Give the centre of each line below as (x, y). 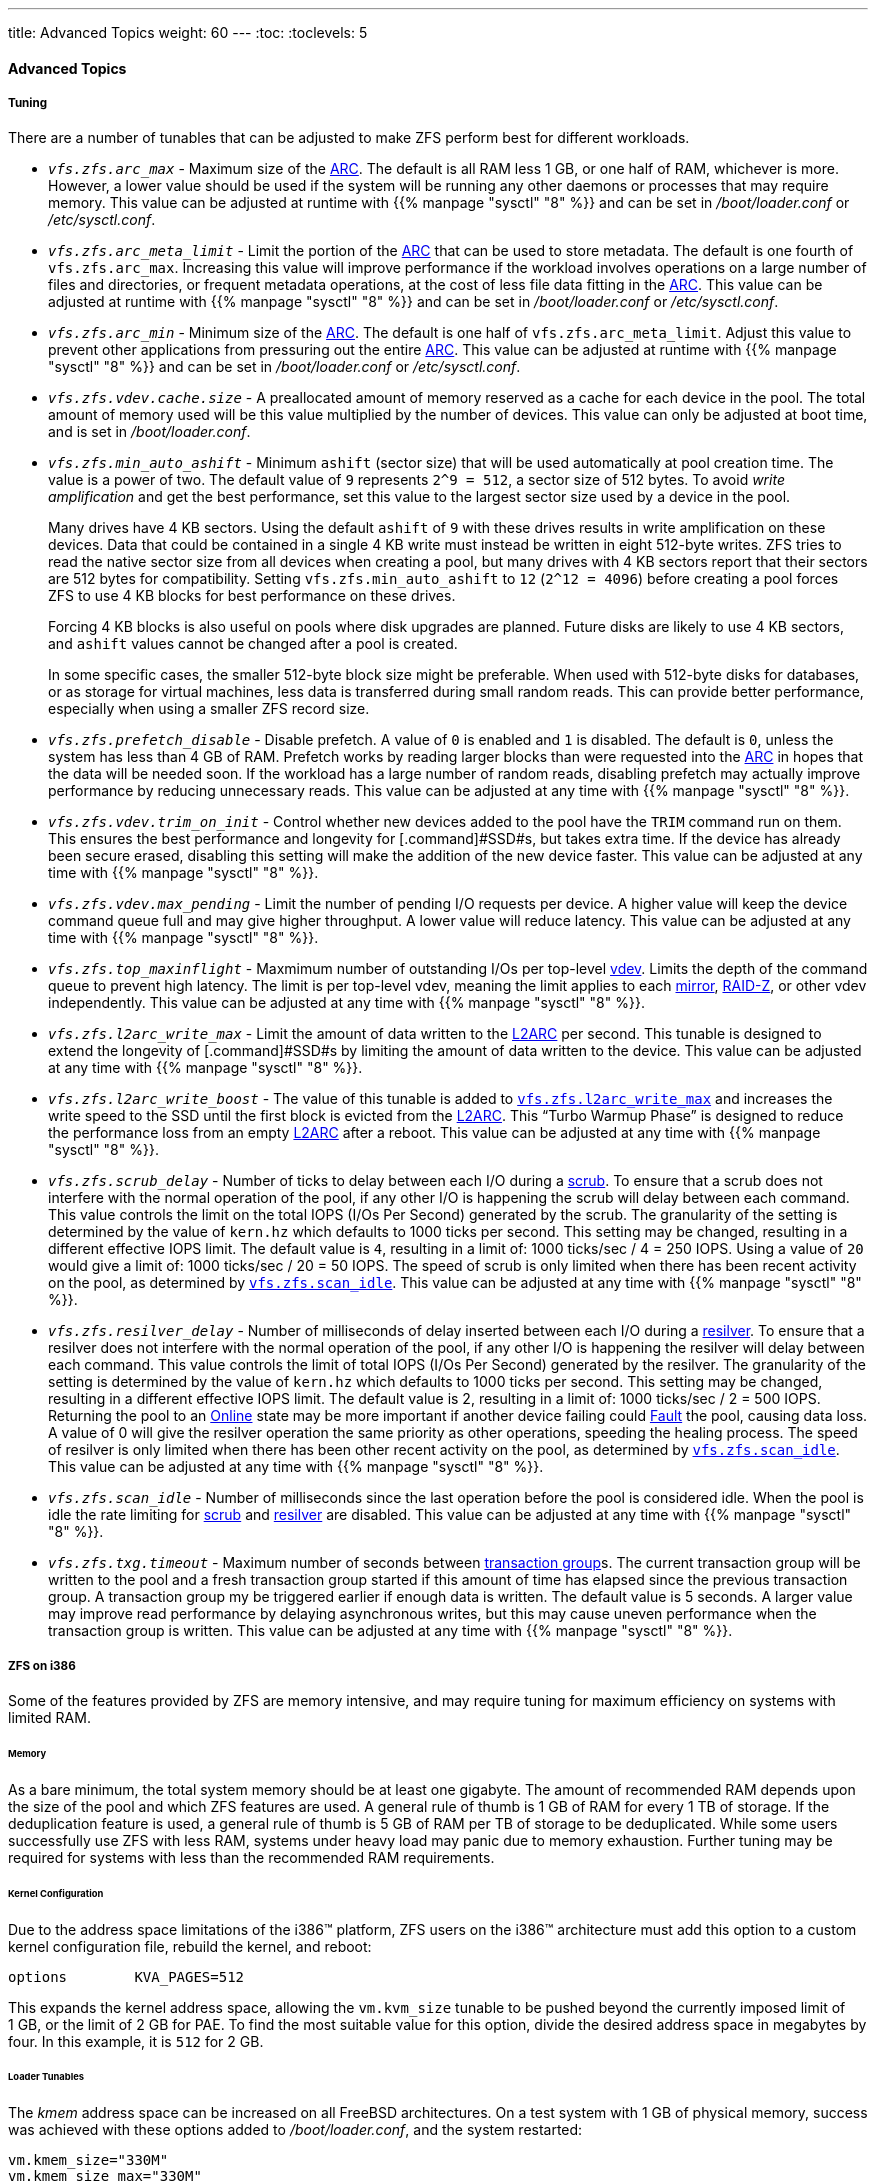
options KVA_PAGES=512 (126, 1976)
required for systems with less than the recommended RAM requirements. (251, 1857)
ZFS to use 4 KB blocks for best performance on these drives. (252, 596)
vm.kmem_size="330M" (88, 2160)
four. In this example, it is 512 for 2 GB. (136, 2041)
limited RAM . (49, 1718)
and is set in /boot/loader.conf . (149, 432)
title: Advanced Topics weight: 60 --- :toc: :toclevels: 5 (188, 32)
